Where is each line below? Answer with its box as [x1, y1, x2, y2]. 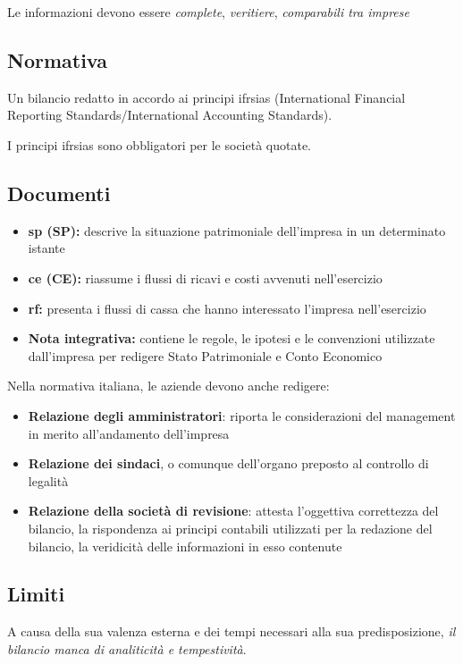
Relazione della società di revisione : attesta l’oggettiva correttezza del [28, 501, 439, 520]
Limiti [7, 580, 65, 608]
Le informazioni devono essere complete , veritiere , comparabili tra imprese [7, 3, 409, 21]
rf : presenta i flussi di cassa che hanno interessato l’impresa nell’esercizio [28, 298, 426, 317]
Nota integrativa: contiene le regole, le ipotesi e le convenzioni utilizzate [28, 329, 435, 348]
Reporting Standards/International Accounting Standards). [7, 105, 333, 124]
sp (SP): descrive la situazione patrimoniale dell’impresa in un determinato [28, 221, 446, 240]
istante [28, 239, 65, 257]
